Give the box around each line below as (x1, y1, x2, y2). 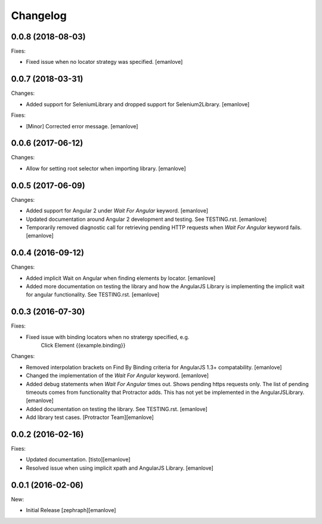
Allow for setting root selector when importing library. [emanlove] (26, 165, 186, 172)
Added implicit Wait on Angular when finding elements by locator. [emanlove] (26, 275, 216, 282)
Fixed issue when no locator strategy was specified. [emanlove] (26, 58, 183, 66)
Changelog (11, 9, 67, 22)
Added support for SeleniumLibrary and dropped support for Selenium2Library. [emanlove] (26, 100, 250, 107)
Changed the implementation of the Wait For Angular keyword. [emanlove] (26, 372, 209, 379)
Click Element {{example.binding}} (41, 342, 126, 349)
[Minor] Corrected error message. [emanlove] (26, 122, 138, 130)
